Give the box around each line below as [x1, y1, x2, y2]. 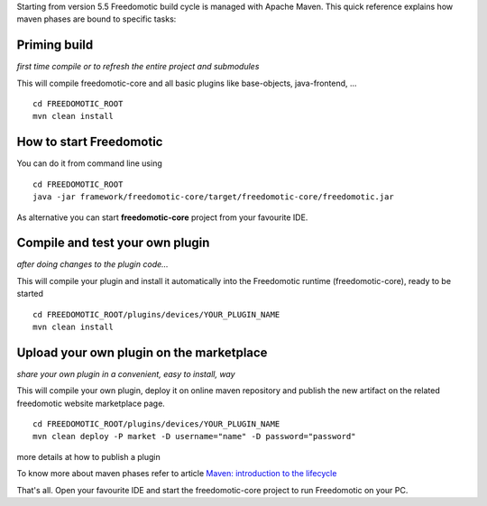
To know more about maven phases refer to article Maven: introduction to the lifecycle [16, 468, 337, 479]
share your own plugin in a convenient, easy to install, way [16, 368, 235, 379]
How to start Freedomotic [16, 134, 163, 150]
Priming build [16, 37, 94, 53]
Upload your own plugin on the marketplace [16, 345, 268, 360]
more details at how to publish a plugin [16, 451, 161, 462]
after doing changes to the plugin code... [16, 259, 169, 270]
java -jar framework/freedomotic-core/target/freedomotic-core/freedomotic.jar [32, 192, 394, 202]
